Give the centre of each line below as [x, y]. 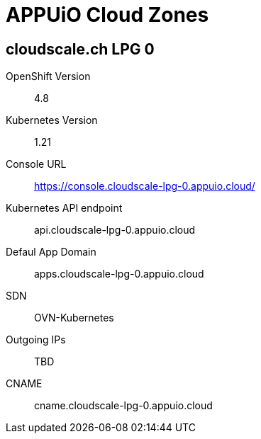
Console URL [36, 164]
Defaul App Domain [51, 252]
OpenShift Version [48, 76]
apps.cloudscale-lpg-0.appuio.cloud [119, 274]
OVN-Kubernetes [74, 318]
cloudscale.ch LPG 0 [80, 49]
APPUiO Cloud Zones [107, 15]
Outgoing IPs [36, 340]
